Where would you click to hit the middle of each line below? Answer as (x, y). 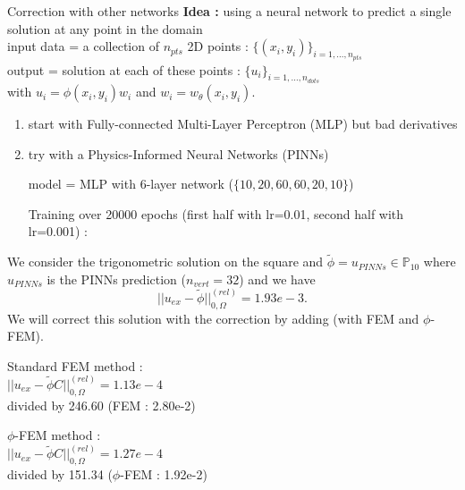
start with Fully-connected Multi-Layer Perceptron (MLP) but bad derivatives (243, 124)
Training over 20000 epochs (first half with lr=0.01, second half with (216, 213)
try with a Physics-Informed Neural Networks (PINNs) (178, 153)
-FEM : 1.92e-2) (164, 474)
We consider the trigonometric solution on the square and (165, 262)
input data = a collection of (83, 46)
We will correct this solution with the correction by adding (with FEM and (213, 318)
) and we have (277, 279)
